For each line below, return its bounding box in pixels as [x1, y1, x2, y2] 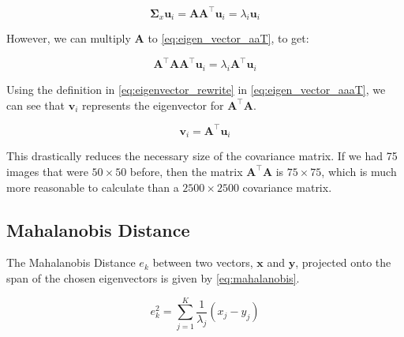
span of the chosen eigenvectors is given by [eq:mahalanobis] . [6, 269, 300, 286]
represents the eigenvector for [81, 96, 224, 113]
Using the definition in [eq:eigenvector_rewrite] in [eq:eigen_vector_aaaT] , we [6, 81, 386, 98]
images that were [6, 163, 88, 179]
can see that [6, 96, 65, 113]
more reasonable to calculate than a [6, 178, 179, 195]
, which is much [321, 163, 397, 179]
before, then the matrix [129, 163, 243, 179]
